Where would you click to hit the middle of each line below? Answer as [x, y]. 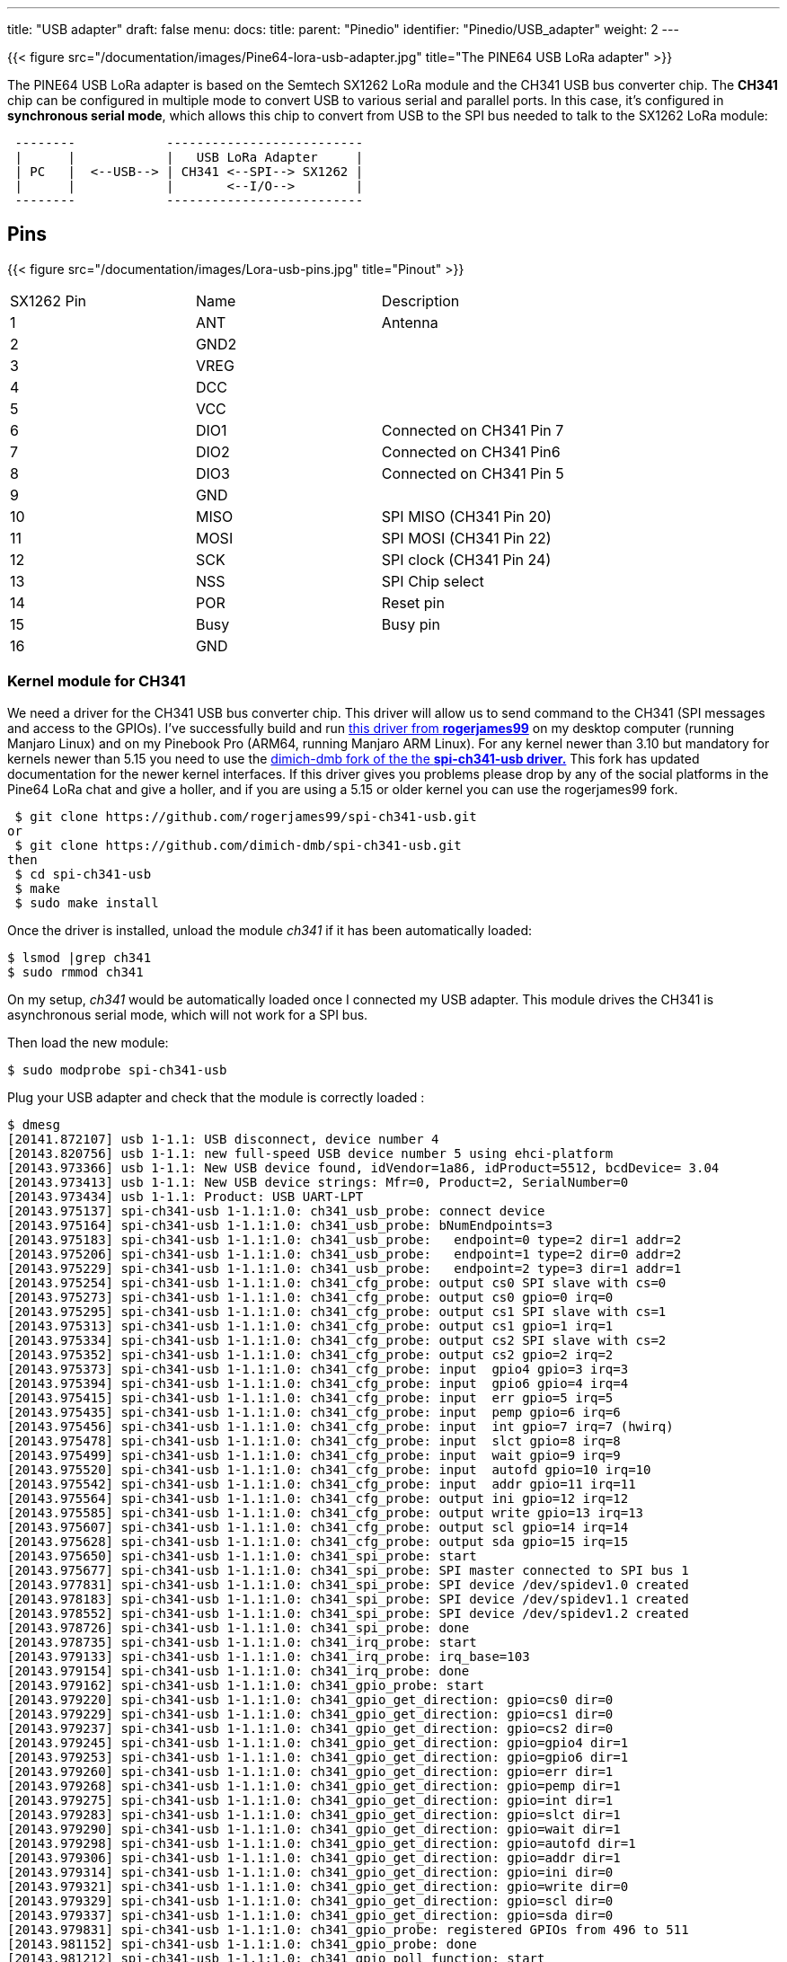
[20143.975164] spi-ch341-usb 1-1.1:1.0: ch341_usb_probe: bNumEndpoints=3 [280, 1225]
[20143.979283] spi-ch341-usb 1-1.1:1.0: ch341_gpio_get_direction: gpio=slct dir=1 [314, 1814]
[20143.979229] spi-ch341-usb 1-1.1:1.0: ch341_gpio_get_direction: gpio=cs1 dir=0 [310, 1714]
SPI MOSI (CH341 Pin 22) [466, 538]
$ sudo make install [87, 902]
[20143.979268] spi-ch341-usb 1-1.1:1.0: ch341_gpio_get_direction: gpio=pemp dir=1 [314, 1785]
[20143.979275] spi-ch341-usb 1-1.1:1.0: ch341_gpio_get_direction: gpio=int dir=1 [310, 1800]
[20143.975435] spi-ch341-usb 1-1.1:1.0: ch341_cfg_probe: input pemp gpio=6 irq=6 [314, 1412]
